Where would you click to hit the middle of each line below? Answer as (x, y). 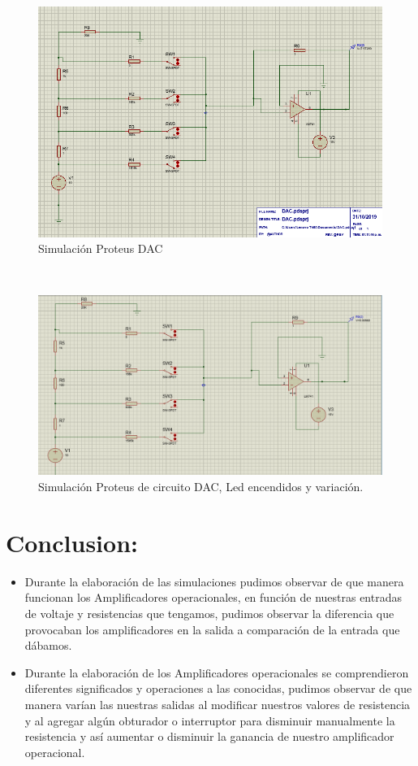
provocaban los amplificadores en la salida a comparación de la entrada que (212, 629)
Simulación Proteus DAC (101, 248)
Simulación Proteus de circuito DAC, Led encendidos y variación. (201, 487)
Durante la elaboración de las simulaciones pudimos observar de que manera (214, 581)
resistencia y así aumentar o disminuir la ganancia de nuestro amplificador (209, 736)
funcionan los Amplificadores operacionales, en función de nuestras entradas (213, 597)
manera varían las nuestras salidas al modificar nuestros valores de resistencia (218, 704)
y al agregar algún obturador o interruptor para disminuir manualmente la (210, 720)
